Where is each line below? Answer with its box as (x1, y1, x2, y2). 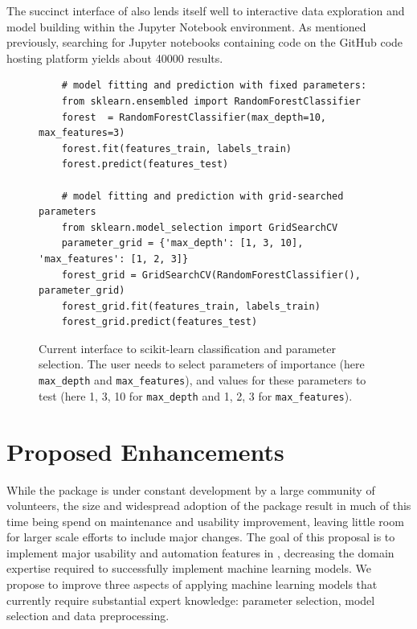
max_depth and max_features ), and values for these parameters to (39, 372, 366, 388)
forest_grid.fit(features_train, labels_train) (61, 300, 321, 312)
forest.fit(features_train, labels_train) (61, 142, 292, 154)
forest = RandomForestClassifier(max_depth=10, (61, 111, 326, 123)
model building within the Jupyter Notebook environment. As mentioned (6, 18, 366, 35)
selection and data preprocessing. (6, 607, 170, 624)
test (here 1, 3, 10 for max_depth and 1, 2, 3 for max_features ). (39, 387, 353, 404)
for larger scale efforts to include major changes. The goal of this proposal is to (6, 528, 395, 545)
